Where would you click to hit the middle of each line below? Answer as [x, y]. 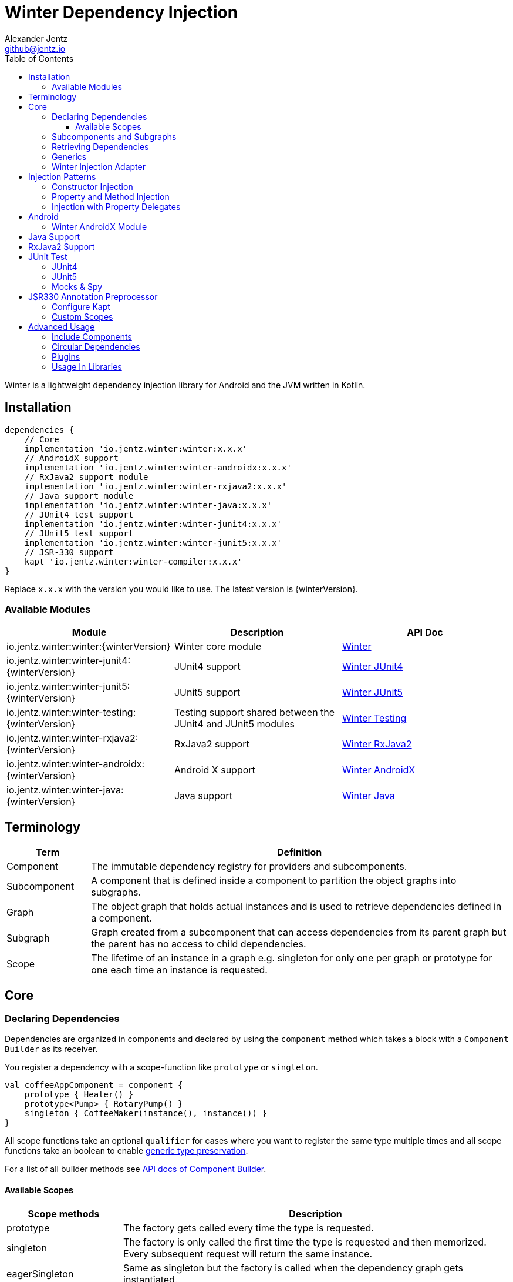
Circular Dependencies [96, 346]
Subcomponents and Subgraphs [114, 136]
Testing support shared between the [254, 712]
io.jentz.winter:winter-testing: [71, 712]
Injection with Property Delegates [116, 206]
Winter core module [218, 647]
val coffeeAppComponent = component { [94, 1085]
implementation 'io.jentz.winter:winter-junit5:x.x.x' [153, 542]
